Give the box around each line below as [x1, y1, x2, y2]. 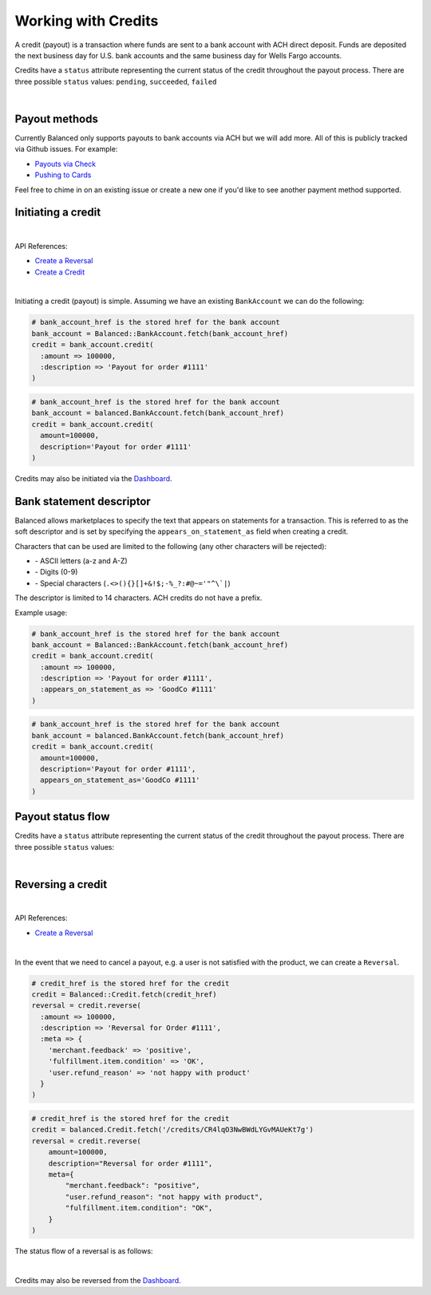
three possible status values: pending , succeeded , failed [14, 77, 217, 86]
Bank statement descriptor [14, 495, 151, 508]
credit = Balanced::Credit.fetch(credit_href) [31, 989, 217, 999]
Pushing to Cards [34, 170, 92, 180]
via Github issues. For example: [14, 144, 118, 154]
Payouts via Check [34, 159, 97, 168]
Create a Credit [34, 267, 85, 277]
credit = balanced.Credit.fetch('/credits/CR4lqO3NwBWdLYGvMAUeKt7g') [31, 1125, 314, 1135]
